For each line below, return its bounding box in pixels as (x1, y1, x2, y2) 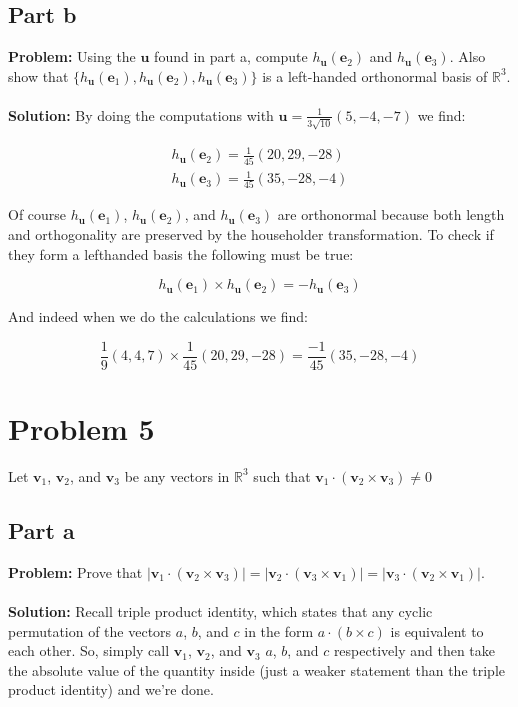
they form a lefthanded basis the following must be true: (8, 243, 354, 264)
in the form (244, 620, 314, 641)
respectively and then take (333, 640, 495, 661)
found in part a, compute (154, 46, 308, 67)
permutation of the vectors (8, 620, 172, 641)
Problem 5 (8, 408, 155, 449)
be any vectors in (124, 465, 230, 486)
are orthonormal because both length (277, 204, 505, 225)
